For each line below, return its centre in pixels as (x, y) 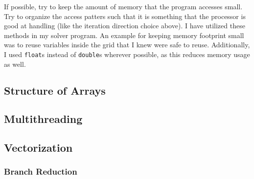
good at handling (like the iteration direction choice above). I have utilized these (125, 26)
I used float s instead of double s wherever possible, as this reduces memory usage (127, 54)
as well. (15, 64)
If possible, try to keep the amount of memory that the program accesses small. (123, 6)
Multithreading (43, 119)
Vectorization (38, 148)
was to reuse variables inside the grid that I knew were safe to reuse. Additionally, (127, 45)
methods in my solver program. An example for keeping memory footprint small (124, 35)
